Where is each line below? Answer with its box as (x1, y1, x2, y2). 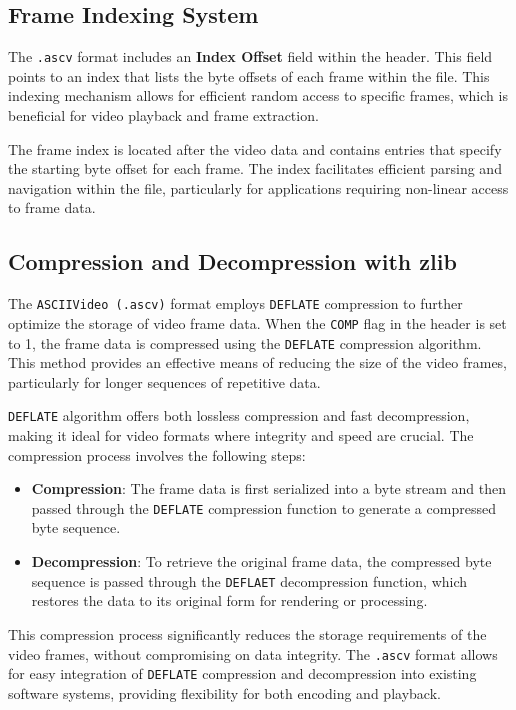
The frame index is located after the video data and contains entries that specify (8, 138, 502, 159)
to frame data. (8, 197, 96, 218)
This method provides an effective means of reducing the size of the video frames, (8, 352, 507, 373)
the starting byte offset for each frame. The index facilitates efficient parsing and (8, 158, 502, 179)
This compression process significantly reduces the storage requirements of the (8, 623, 487, 644)
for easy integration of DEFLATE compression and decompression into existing (8, 663, 477, 684)
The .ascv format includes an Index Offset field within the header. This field (8, 46, 493, 67)
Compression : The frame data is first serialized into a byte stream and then (31, 478, 506, 499)
